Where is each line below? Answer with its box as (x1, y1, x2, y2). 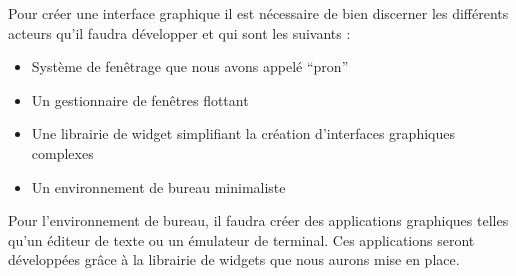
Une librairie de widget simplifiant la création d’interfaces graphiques (31, 123, 455, 144)
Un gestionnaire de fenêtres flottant (31, 89, 249, 110)
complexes (31, 142, 94, 163)
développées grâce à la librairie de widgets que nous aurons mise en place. (8, 249, 460, 270)
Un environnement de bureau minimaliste (31, 176, 286, 197)
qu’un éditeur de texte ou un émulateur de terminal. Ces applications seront (8, 229, 475, 250)
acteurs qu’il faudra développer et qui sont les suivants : (8, 22, 351, 43)
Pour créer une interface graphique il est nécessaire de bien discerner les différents (8, 3, 509, 23)
